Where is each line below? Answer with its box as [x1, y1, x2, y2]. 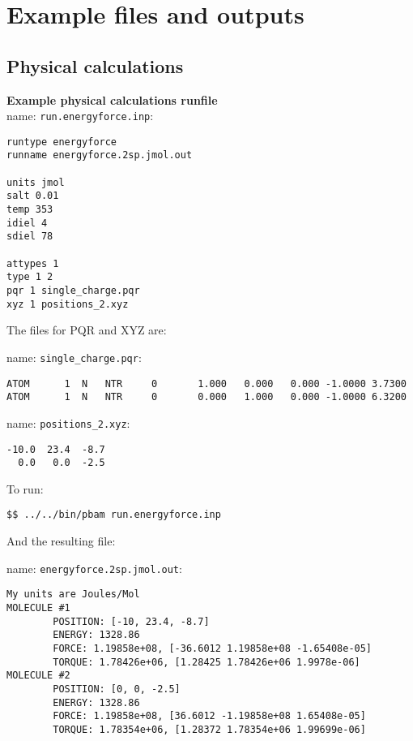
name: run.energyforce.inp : [6, 107, 154, 124]
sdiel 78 [6, 230, 53, 243]
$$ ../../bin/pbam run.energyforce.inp [6, 509, 221, 521]
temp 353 [6, 204, 53, 216]
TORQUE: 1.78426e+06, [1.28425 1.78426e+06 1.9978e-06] [53, 656, 360, 668]
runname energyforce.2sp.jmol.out [6, 149, 193, 162]
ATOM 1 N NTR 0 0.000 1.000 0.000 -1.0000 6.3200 [6, 391, 407, 403]
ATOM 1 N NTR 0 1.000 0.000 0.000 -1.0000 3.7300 [6, 377, 407, 390]
